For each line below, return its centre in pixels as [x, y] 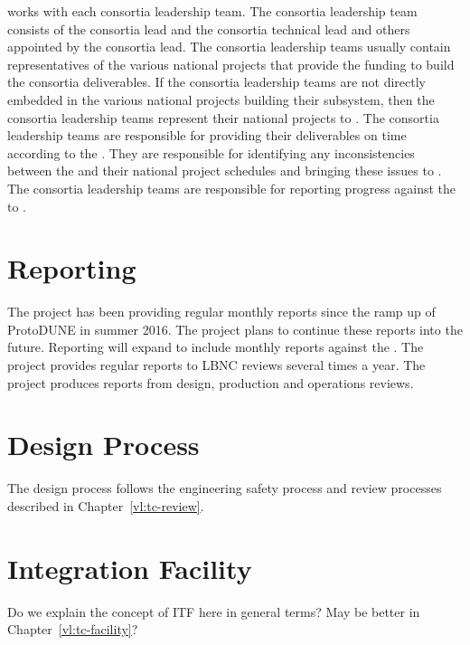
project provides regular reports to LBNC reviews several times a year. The [216, 365]
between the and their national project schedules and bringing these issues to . [225, 171]
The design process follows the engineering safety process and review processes [225, 488]
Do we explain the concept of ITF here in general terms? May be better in [214, 611]
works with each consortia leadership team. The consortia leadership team [212, 11]
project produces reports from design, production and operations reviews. [211, 382]
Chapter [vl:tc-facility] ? [73, 629]
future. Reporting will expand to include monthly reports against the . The [216, 347]
